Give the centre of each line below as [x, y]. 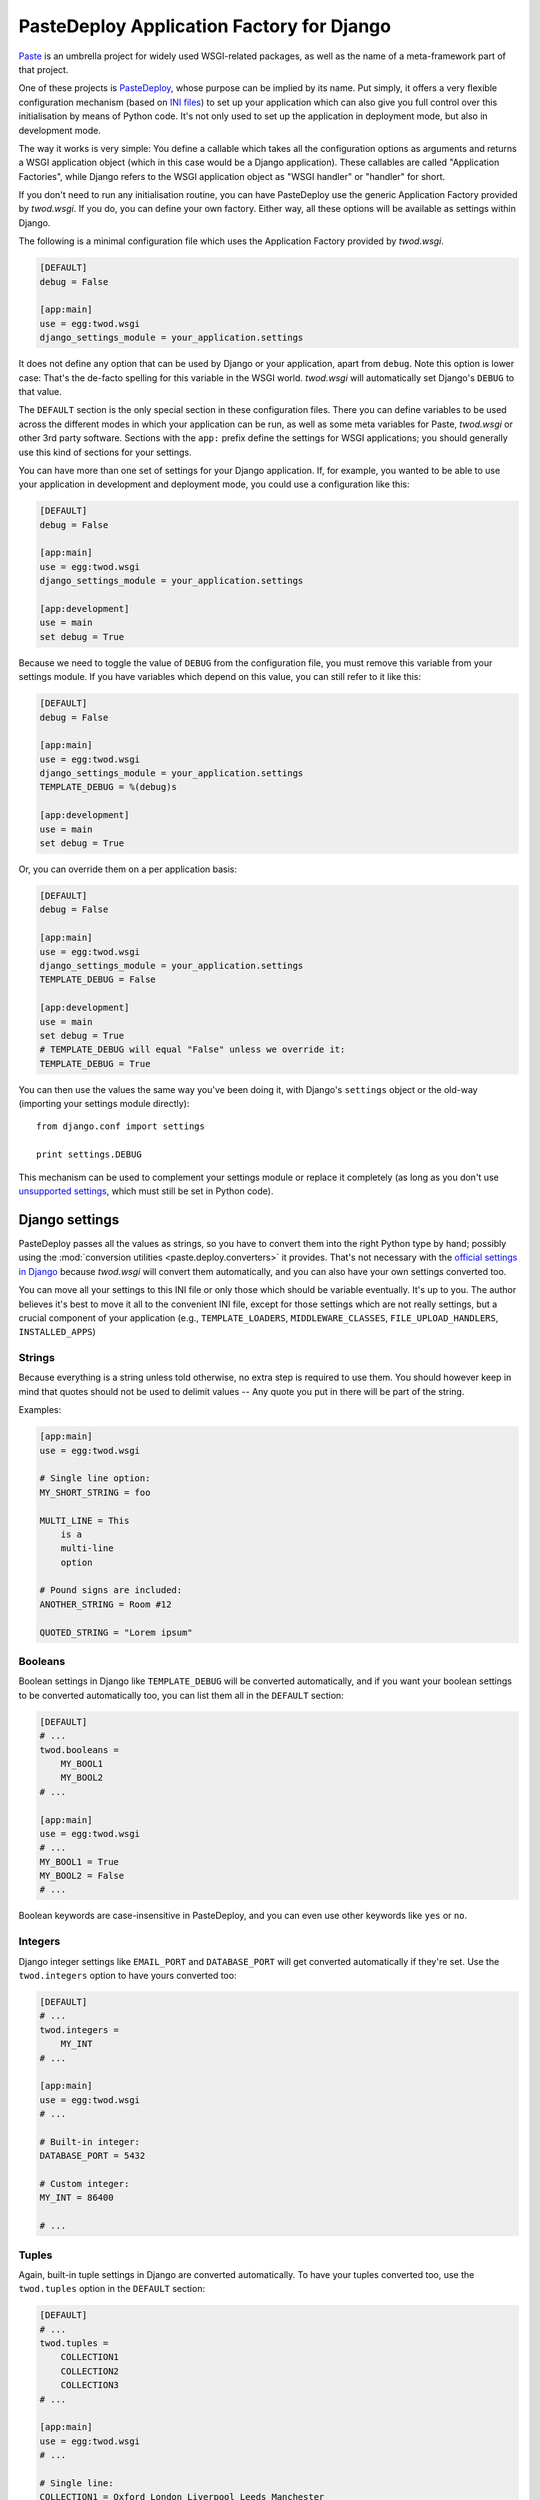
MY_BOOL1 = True [79, 1861]
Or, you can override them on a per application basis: [128, 869]
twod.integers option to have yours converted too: [127, 1975]
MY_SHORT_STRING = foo [95, 1492]
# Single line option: [95, 1478]
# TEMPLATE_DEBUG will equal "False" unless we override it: [192, 1049]
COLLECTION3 [90, 2385]
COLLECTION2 [90, 2371]
